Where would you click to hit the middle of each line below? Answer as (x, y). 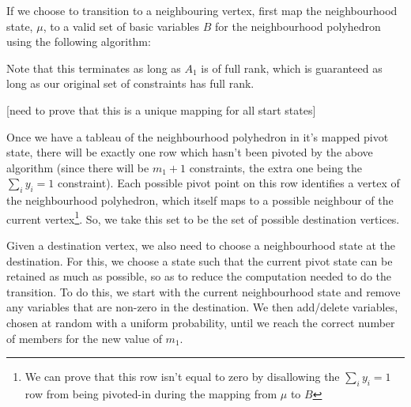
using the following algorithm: (79, 41)
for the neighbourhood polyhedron (298, 26)
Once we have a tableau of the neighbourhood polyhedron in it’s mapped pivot (198, 136)
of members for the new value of (84, 338)
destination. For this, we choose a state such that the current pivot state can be (200, 260)
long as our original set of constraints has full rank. (130, 83)
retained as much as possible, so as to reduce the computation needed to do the (199, 276)
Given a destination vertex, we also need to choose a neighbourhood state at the (201, 245)
